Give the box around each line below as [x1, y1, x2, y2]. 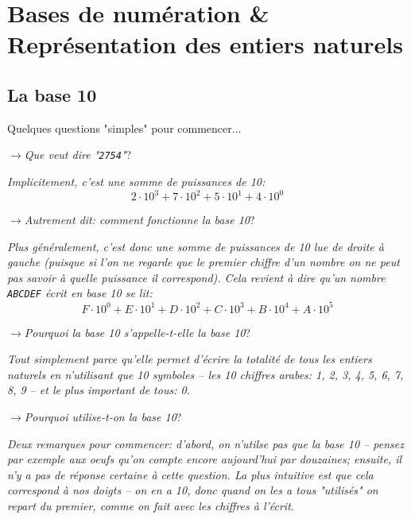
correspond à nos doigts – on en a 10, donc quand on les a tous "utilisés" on [7, 482, 378, 498]
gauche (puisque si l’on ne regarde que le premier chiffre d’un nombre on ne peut [7, 254, 400, 270]
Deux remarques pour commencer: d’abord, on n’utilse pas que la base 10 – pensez [7, 435, 404, 451]
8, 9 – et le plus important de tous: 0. [7, 382, 190, 398]
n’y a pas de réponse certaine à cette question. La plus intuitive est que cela [7, 466, 374, 482]
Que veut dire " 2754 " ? [24, 146, 132, 163]
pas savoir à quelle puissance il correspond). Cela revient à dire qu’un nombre [7, 269, 386, 285]
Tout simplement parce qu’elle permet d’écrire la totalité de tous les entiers [7, 351, 372, 367]
